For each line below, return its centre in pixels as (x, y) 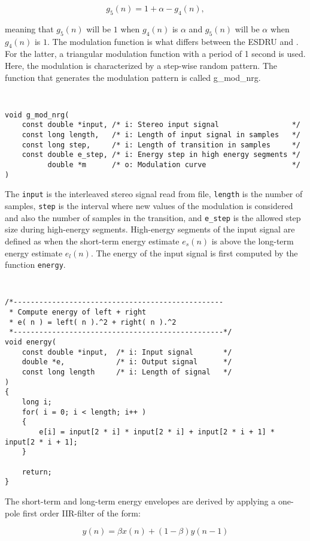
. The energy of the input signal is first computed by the (194, 253)
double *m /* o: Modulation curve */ (174, 165)
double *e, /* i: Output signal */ (127, 362)
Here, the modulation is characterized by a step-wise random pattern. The (141, 65)
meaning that (29, 28)
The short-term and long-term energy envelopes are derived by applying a (140, 501)
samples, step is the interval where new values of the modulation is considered (149, 206)
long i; (37, 402)
